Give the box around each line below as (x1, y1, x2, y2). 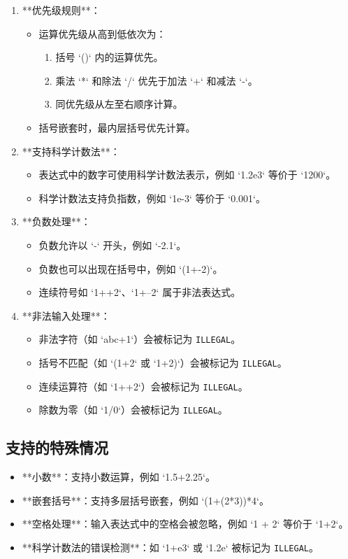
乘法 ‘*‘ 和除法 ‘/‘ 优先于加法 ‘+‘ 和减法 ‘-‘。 (55, 73, 258, 87)
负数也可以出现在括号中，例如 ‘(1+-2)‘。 (38, 261, 223, 276)
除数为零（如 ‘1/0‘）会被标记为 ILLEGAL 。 (38, 402, 228, 417)
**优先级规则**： (22, 3, 101, 17)
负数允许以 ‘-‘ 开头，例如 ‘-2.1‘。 (38, 237, 187, 252)
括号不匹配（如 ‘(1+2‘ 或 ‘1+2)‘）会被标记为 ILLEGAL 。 (38, 355, 287, 369)
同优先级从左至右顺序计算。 (55, 97, 183, 111)
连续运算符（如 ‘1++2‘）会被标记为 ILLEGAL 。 (38, 378, 248, 393)
